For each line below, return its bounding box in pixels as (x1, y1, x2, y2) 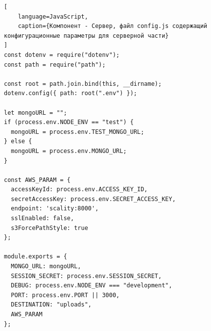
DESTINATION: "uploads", (11, 301, 92, 308)
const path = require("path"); (4, 61, 106, 68)
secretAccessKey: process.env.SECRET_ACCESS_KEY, (11, 195, 176, 203)
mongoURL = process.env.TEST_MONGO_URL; (11, 128, 144, 135)
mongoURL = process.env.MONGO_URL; (11, 147, 127, 154)
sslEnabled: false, (11, 215, 74, 222)
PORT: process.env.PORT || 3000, (11, 291, 120, 299)
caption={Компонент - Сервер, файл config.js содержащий (18, 23, 208, 30)
